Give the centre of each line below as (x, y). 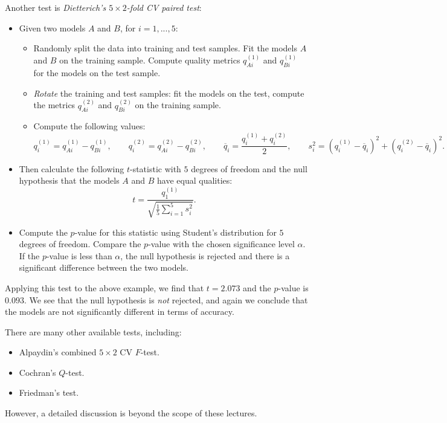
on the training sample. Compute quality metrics (150, 60)
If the (29, 255)
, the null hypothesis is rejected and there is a (205, 255)
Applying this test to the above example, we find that (105, 287)
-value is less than (79, 255)
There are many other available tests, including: (93, 331)
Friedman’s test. (49, 392)
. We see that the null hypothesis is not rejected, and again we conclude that (166, 299)
